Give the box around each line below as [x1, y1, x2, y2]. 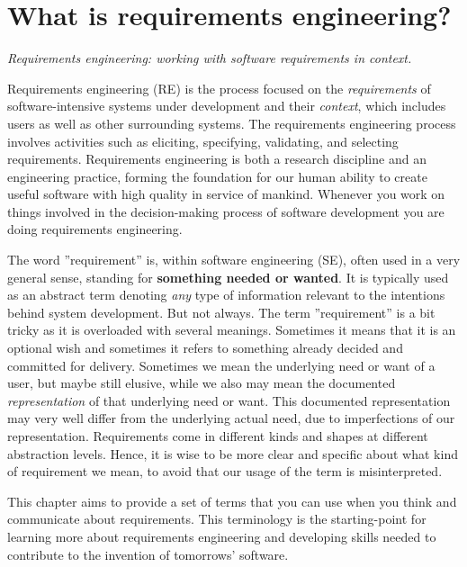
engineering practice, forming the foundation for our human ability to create [7, 166, 427, 185]
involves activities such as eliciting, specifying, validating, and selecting [7, 131, 399, 150]
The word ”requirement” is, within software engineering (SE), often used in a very [7, 250, 461, 269]
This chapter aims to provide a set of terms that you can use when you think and [7, 491, 457, 510]
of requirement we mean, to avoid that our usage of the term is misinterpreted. [7, 462, 443, 481]
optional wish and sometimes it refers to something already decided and [7, 338, 403, 357]
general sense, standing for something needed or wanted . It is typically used [7, 267, 449, 286]
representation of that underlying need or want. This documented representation [7, 391, 451, 409]
